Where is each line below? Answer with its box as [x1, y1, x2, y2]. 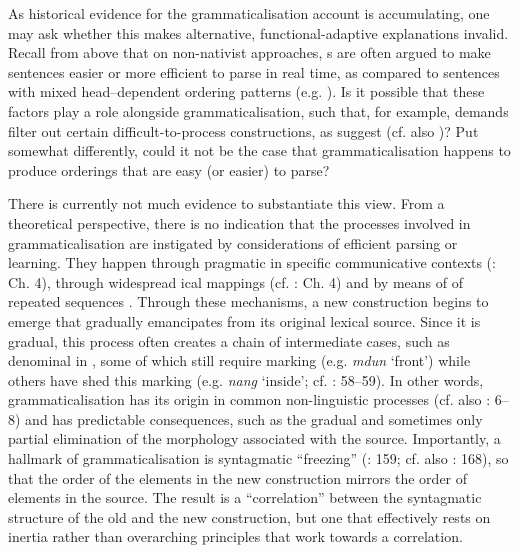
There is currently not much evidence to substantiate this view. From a [8, 193, 445, 214]
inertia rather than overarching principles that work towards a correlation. [8, 526, 463, 547]
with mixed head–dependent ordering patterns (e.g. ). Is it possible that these [8, 81, 485, 102]
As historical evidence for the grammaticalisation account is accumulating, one [8, 3, 490, 23]
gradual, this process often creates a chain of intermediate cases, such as [8, 330, 450, 351]
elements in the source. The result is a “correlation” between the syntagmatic [8, 487, 482, 508]
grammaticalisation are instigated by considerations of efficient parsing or [8, 232, 458, 253]
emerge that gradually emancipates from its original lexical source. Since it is [8, 310, 481, 331]
